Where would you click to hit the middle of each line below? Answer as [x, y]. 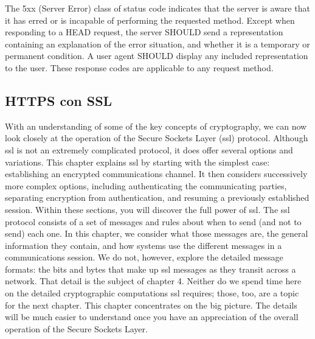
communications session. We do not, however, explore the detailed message [144, 257]
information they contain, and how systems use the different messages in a [144, 245]
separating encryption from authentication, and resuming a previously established [157, 197]
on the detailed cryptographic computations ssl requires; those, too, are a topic [152, 293]
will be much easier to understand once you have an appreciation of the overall [152, 317]
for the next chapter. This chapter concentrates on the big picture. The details [151, 305]
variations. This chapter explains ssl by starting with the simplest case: [137, 162]
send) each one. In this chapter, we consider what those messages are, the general [157, 233]
